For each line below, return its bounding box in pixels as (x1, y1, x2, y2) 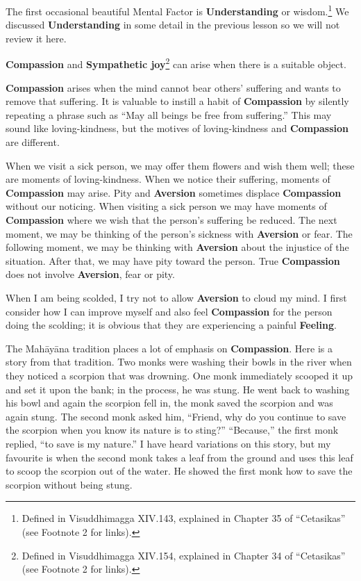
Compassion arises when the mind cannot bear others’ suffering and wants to (6, 80, 341, 95)
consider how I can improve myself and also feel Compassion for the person (6, 304, 333, 318)
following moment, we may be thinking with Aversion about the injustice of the (6, 240, 349, 254)
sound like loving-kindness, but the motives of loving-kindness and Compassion (6, 121, 349, 136)
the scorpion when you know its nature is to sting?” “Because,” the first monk (6, 423, 339, 437)
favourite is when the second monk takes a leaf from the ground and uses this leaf (6, 450, 353, 464)
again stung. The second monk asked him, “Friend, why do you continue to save (6, 409, 346, 423)
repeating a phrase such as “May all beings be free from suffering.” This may (6, 107, 332, 122)
